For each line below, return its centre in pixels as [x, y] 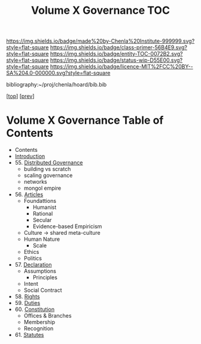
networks [35, 182]
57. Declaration [33, 265]
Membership [39, 322]
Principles [45, 277]
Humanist [45, 207]
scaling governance [48, 175]
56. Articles [29, 195]
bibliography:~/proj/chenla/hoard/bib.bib [57, 85]
